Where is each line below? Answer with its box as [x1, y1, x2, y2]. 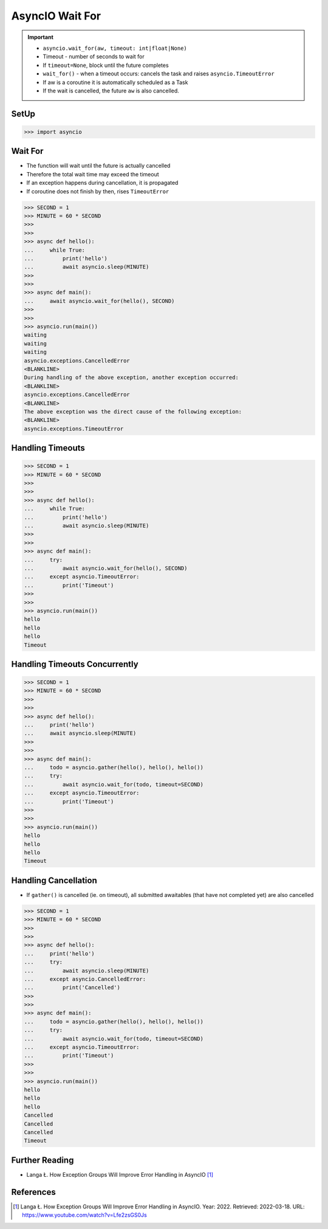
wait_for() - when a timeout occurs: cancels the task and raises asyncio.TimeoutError [43, 70, 275, 77]
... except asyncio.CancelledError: [24, 975, 146, 982]
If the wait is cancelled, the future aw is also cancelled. [43, 87, 179, 94]
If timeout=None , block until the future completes [43, 61, 169, 69]
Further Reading [11, 1155, 74, 1165]
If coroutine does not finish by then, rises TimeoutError [26, 187, 169, 195]
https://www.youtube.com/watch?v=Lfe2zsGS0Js [22, 1211, 147, 1219]
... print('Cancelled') [24, 984, 121, 991]
